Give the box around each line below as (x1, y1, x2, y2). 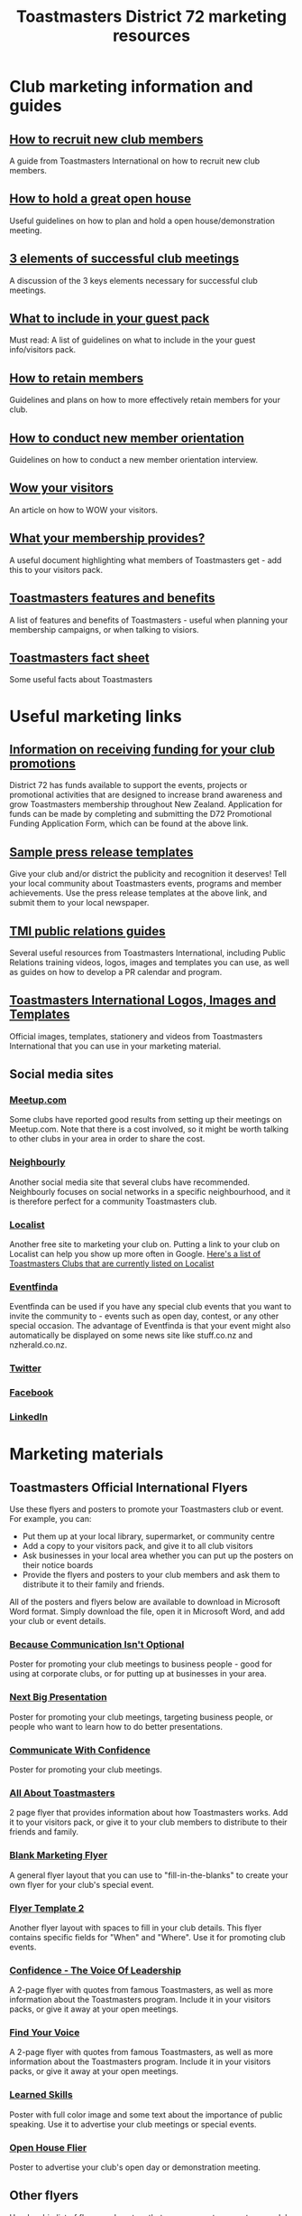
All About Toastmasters (9, 1787, 115, 1799)
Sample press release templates (9, 844, 194, 859)
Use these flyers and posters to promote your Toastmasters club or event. (9, 1504, 284, 1515)
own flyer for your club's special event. (9, 1879, 155, 1890)
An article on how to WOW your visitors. (9, 504, 159, 515)
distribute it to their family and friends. (22, 1579, 165, 1590)
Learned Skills (9, 2089, 74, 2101)
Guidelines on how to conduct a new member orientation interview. (9, 455, 259, 465)
